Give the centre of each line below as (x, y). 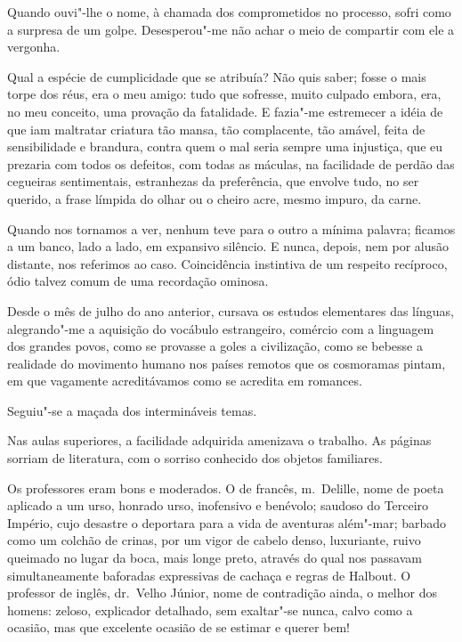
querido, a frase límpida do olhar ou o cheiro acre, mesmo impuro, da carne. (215, 198)
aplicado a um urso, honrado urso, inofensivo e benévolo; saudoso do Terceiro (218, 505)
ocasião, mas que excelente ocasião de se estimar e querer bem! (179, 627)
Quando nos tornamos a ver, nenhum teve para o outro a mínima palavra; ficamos (231, 228)
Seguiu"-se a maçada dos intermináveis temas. (132, 410)
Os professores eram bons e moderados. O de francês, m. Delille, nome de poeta (226, 488)
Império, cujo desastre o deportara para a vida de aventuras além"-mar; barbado (227, 522)
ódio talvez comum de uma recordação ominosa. (138, 281)
